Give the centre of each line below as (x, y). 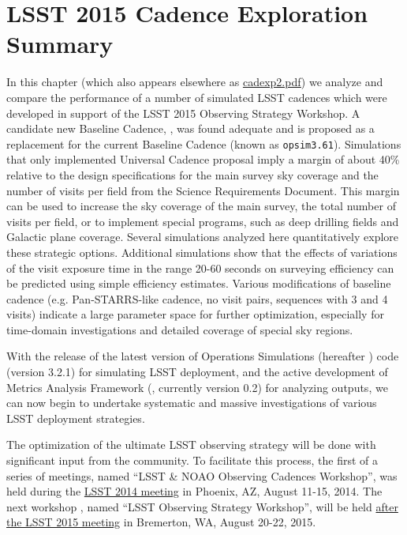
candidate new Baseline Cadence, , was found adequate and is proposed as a (190, 128)
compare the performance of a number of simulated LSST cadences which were (197, 97)
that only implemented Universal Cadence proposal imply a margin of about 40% (203, 159)
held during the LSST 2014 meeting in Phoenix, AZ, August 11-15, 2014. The (194, 491)
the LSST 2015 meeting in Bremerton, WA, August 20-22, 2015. (161, 522)
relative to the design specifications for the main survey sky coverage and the (192, 174)
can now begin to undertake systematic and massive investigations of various (192, 403)
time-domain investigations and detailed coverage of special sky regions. (180, 329)
